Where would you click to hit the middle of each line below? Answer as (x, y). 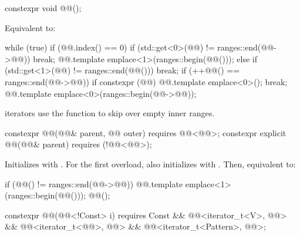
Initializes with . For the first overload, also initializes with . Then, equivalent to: (150, 163)
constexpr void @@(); (43, 8)
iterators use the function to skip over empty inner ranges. (110, 113)
